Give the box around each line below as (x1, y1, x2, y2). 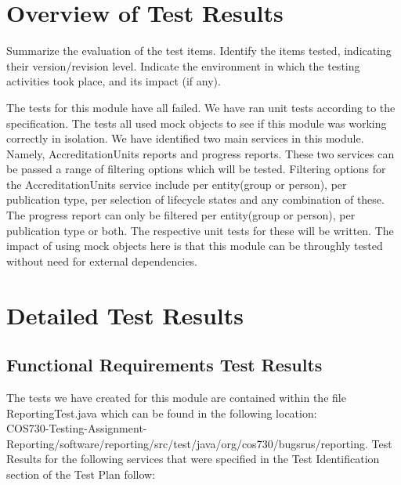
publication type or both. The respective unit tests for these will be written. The (6, 222, 394, 238)
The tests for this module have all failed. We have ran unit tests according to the (6, 99, 396, 115)
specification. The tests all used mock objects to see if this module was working (6, 114, 387, 131)
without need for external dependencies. (6, 252, 198, 269)
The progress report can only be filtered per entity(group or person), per (6, 207, 356, 223)
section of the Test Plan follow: (6, 465, 156, 482)
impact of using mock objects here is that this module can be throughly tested (6, 237, 383, 254)
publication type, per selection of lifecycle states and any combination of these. (6, 191, 385, 208)
